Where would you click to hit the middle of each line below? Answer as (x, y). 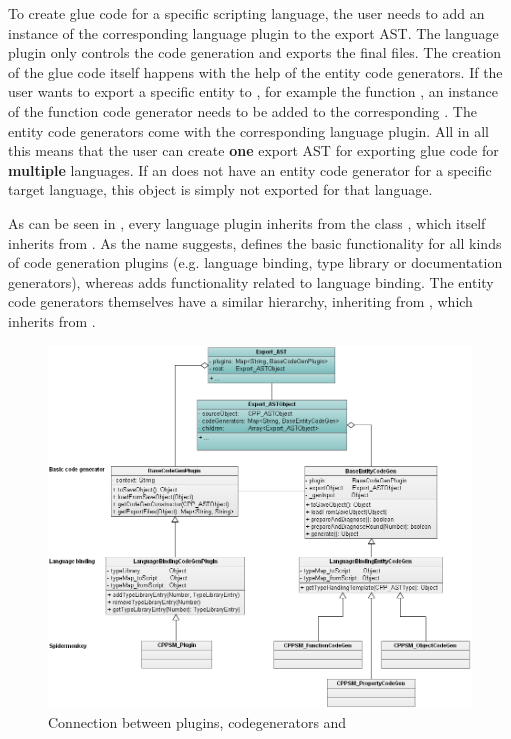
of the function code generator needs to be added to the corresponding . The (242, 110)
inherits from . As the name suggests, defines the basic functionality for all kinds (255, 242)
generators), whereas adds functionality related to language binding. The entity (251, 281)
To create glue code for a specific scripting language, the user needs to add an (246, 13)
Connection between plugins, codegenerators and (197, 721)
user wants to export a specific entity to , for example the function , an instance (253, 91)
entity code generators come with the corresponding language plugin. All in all (248, 130)
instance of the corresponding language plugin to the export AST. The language (253, 32)
